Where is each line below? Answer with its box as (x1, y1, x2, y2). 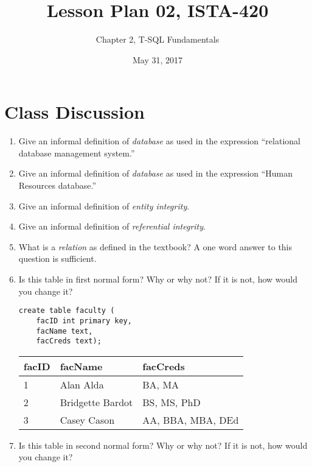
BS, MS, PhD (142, 395, 201, 409)
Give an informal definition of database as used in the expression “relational (18, 135, 300, 147)
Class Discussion (4, 99, 145, 124)
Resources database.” (18, 179, 97, 192)
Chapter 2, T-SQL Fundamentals (95, 33, 220, 46)
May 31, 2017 (132, 53, 183, 66)
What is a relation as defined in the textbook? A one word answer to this (18, 240, 293, 253)
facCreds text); (36, 337, 102, 346)
